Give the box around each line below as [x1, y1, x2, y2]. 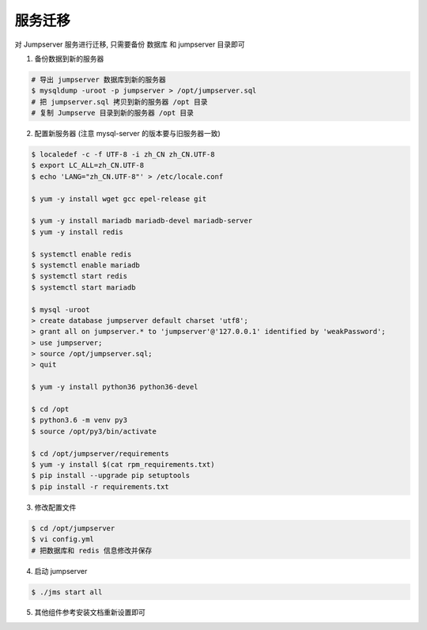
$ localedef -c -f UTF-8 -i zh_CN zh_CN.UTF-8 [31, 150, 215, 159]
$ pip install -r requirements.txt [31, 482, 169, 491]
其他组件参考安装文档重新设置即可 [34, 608, 145, 617]
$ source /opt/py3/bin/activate [31, 427, 157, 435]
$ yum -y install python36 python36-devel [31, 382, 198, 392]
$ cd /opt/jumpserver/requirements [31, 449, 169, 458]
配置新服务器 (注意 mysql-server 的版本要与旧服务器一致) [34, 129, 221, 139]
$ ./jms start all [31, 587, 103, 597]
